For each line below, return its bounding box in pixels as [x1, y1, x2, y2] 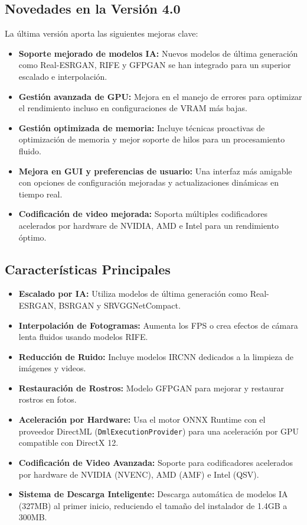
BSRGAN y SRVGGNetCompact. [58, 299, 181, 311]
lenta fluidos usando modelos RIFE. [18, 330, 148, 343]
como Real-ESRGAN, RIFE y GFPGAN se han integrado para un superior [18, 59, 291, 71]
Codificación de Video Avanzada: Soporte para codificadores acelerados [18, 456, 293, 468]
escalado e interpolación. [18, 70, 107, 82]
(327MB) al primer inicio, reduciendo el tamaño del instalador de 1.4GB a [18, 499, 288, 511]
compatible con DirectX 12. [18, 436, 119, 449]
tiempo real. [18, 187, 63, 200]
